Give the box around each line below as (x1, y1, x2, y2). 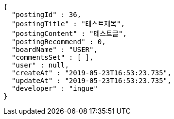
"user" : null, (11, 61, 69, 69)
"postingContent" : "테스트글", (11, 30, 127, 37)
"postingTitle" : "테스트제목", (11, 20, 125, 28)
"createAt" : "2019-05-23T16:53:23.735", (11, 69, 172, 77)
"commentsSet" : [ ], (11, 53, 94, 61)
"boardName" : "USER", (11, 46, 98, 53)
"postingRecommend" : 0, (11, 38, 106, 46)
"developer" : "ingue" (11, 85, 98, 92)
